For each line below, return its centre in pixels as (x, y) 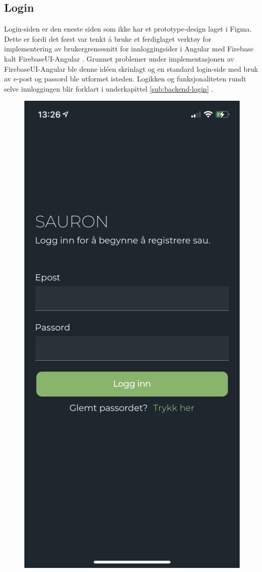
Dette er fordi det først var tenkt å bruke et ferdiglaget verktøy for (108, 38)
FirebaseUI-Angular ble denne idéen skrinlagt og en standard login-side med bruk (131, 68)
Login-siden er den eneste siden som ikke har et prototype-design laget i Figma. (128, 29)
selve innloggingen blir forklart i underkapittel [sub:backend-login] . (109, 88)
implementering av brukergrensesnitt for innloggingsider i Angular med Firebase (129, 49)
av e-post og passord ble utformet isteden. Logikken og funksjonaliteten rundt (125, 79)
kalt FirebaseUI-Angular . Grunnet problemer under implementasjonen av (119, 58)
